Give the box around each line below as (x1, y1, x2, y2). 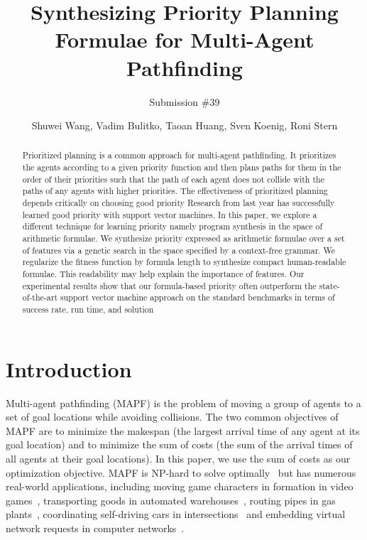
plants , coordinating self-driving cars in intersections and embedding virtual (6, 507, 346, 522)
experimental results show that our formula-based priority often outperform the (22, 279, 317, 291)
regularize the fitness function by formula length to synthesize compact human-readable (22, 256, 346, 268)
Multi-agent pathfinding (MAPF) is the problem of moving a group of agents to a (6, 395, 361, 410)
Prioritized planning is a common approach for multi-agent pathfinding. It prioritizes (22, 149, 336, 161)
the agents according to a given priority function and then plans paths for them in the (22, 161, 341, 173)
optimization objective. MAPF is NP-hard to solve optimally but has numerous (6, 465, 356, 480)
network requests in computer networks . (6, 520, 185, 535)
